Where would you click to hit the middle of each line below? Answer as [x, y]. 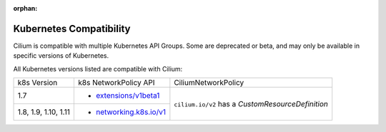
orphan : [25, 8]
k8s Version [38, 83]
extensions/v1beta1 [128, 96]
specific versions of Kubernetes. [61, 56]
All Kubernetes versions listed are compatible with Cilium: [98, 68]
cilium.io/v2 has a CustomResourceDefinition [251, 103]
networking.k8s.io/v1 [131, 112]
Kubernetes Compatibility [72, 29]
